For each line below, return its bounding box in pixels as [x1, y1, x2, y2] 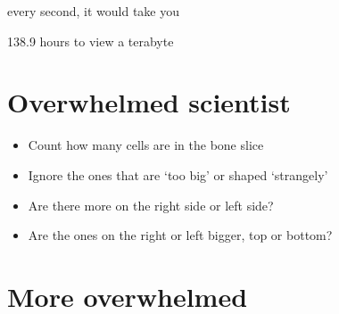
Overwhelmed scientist [7, 84, 291, 120]
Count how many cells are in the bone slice [28, 136, 264, 154]
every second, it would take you [7, 2, 179, 20]
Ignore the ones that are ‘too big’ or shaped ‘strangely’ [28, 165, 328, 184]
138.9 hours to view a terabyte [7, 31, 174, 50]
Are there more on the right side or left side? [28, 195, 274, 214]
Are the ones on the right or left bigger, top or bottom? [28, 226, 333, 244]
